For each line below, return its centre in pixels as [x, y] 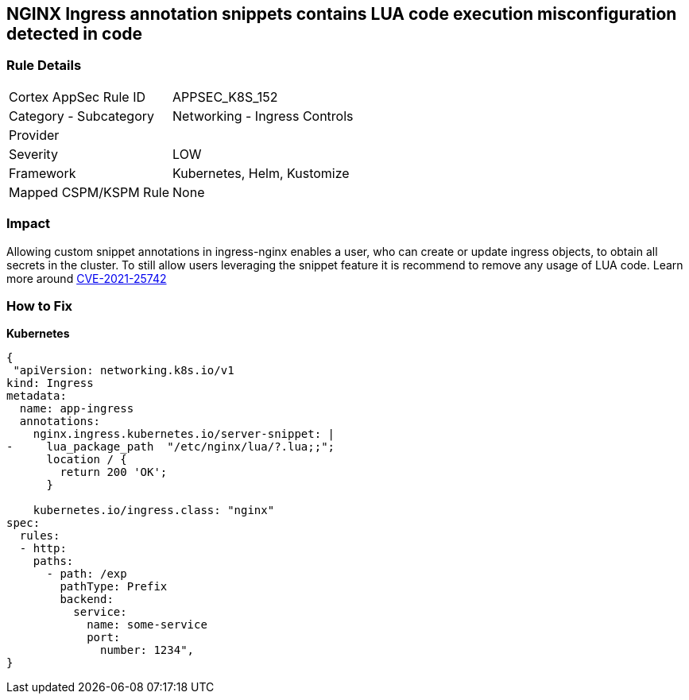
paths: [53, 561]
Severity [33, 154]
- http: [43, 549]
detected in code [75, 34]
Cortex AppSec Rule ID [77, 97]
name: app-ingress [77, 409]
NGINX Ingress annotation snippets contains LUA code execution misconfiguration [342, 14]
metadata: [37, 396]
